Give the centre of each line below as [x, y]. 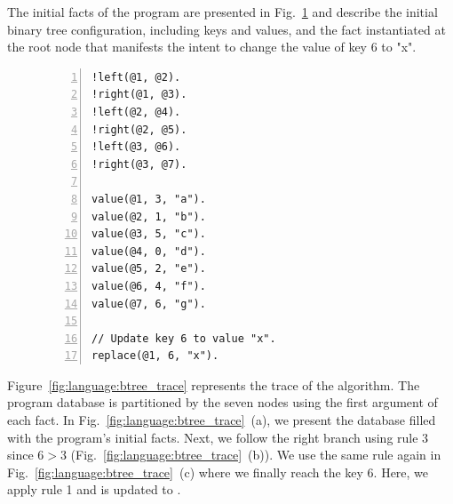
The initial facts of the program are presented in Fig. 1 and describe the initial [223, 12]
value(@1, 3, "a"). [149, 199]
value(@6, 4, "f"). [149, 286]
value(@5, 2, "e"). [149, 269]
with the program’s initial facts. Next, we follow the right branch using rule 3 [218, 437]
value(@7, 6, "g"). [149, 304]
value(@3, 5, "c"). [149, 234]
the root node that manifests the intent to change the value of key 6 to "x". [212, 47]
